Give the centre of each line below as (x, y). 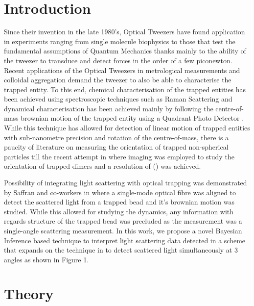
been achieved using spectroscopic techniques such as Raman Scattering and (118, 99)
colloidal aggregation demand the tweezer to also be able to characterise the (118, 80)
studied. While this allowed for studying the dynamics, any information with (119, 211)
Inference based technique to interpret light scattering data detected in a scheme (125, 240)
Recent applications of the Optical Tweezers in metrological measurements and (122, 70)
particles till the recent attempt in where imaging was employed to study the (119, 156)
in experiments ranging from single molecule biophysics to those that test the (120, 41)
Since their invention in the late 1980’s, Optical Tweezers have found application (125, 32)
